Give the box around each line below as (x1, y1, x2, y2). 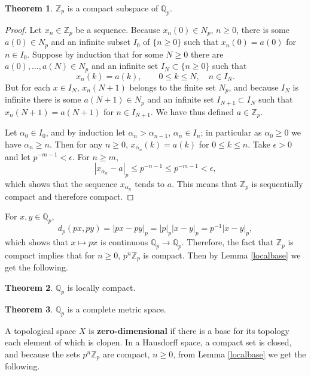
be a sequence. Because (75, 23, 160, 35)
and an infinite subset (51, 35, 130, 48)
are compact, (102, 347, 150, 360)
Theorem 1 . (5, 2, 53, 14)
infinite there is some (5, 93, 81, 106)
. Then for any (49, 137, 103, 150)
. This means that (172, 177, 237, 189)
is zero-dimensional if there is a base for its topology (88, 324, 289, 336)
